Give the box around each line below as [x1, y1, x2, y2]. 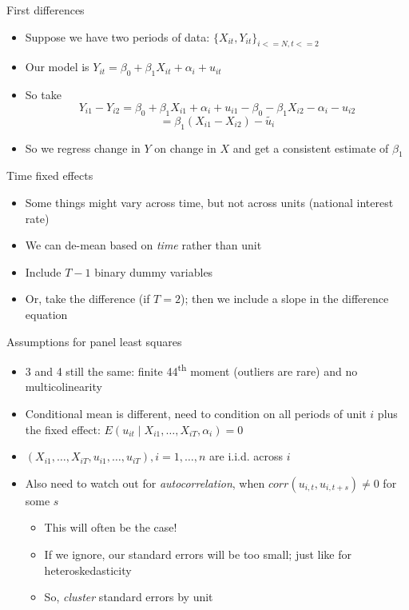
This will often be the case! [44, 519, 177, 536]
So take [25, 86, 62, 103]
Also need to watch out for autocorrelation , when [25, 474, 265, 491]
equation [25, 305, 68, 322]
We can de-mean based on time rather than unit [25, 237, 262, 253]
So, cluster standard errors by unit [44, 588, 213, 605]
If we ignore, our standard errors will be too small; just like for [44, 545, 352, 562]
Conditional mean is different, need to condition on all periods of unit [25, 405, 367, 421]
